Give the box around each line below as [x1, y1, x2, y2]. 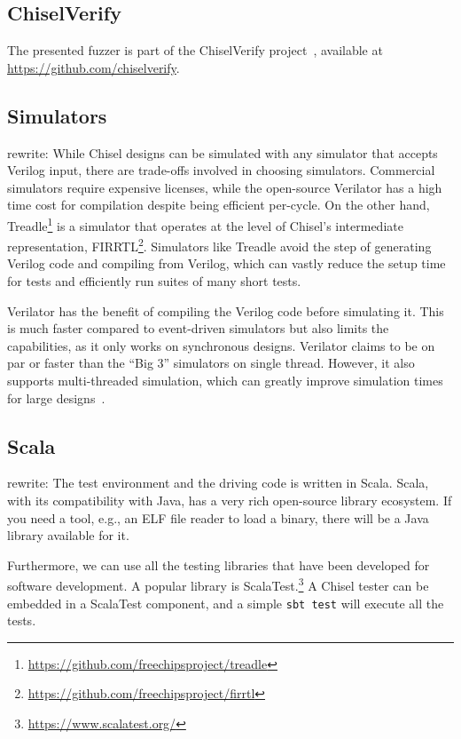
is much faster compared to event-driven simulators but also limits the [7, 319, 389, 338]
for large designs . [7, 388, 105, 407]
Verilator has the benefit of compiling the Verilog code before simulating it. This [7, 301, 444, 320]
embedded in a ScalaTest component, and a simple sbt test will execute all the [7, 593, 444, 612]
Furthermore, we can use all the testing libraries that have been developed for [7, 555, 430, 574]
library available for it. [7, 526, 129, 544]
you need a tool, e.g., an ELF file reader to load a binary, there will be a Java [7, 508, 429, 527]
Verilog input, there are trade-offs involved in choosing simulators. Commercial [7, 161, 435, 179]
